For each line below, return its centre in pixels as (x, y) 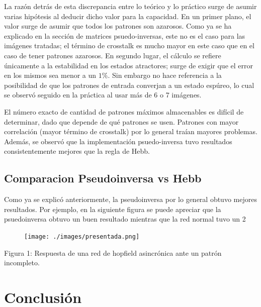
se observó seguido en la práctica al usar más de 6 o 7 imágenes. (103, 95)
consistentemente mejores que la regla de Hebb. (77, 151)
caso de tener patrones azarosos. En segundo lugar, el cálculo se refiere (113, 55)
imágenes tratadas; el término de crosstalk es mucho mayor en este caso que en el (129, 45)
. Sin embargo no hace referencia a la (165, 75)
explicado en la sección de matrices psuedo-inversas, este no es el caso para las (125, 35)
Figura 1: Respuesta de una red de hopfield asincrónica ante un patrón (113, 252)
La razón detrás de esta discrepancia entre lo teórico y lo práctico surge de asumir (130, 6)
